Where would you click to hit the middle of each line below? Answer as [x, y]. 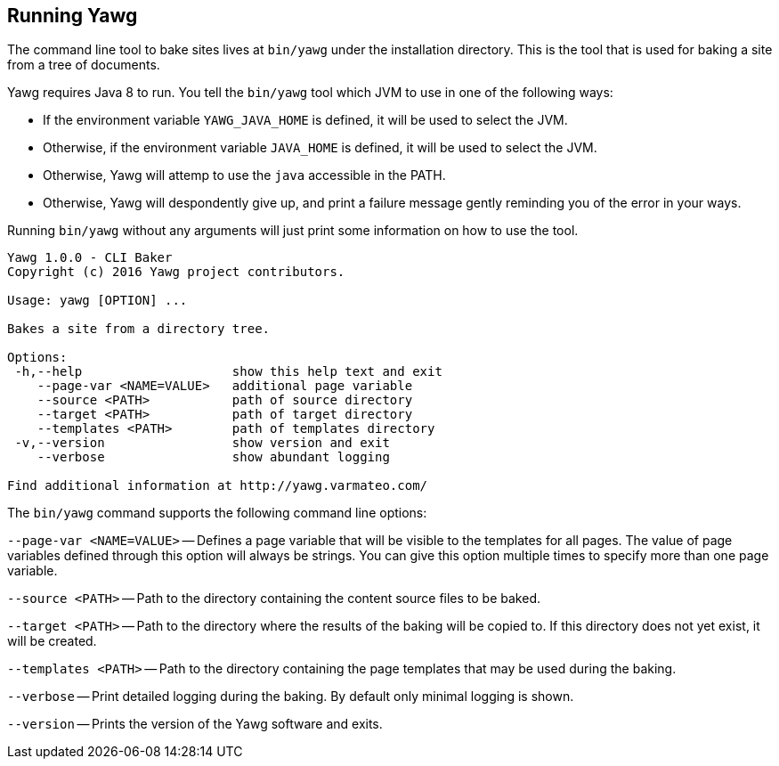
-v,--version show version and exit [202, 443]
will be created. [52, 641]
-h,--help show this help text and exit [228, 372]
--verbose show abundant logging [213, 457]
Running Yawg [73, 16]
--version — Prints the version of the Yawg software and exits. [195, 724]
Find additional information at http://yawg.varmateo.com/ [218, 486]
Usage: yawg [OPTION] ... [97, 301]
